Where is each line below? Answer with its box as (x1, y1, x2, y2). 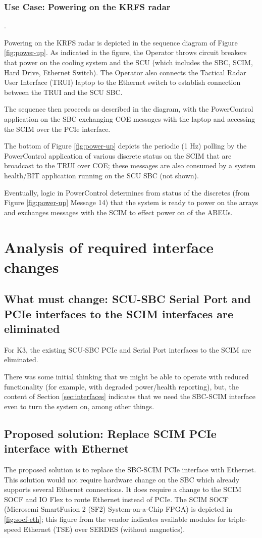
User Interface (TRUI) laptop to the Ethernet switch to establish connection (4, 77, 241, 87)
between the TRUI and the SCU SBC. (4, 86, 123, 97)
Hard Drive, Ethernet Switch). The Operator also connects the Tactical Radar (4, 67, 246, 77)
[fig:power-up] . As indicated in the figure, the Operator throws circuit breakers (4, 47, 247, 58)
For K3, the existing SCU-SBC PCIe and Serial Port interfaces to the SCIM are (4, 344, 251, 355)
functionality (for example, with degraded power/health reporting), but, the (4, 381, 239, 392)
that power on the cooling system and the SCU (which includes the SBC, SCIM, (4, 57, 253, 67)
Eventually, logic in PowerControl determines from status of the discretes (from (4, 187, 250, 198)
